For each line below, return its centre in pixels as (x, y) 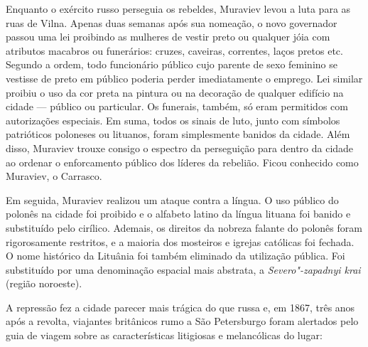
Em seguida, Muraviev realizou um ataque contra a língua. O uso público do (172, 199)
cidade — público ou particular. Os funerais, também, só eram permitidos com (177, 106)
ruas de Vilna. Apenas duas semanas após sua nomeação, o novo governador (172, 22)
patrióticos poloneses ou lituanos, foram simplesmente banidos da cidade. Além (178, 134)
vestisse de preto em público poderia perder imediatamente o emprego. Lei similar (184, 78)
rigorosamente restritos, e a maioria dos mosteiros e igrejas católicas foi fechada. (180, 241)
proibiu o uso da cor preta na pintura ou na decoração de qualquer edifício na (175, 92)
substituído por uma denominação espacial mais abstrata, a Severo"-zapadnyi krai (183, 269)
